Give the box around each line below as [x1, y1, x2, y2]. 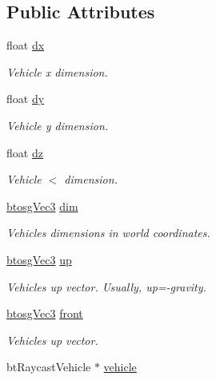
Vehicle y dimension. [6, 117, 109, 133]
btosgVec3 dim [6, 197, 78, 214]
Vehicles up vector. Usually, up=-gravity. [6, 278, 206, 295]
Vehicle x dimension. [6, 63, 108, 80]
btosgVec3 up [6, 251, 72, 267]
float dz [6, 144, 43, 160]
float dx [6, 37, 45, 53]
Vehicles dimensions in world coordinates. [6, 224, 210, 241]
